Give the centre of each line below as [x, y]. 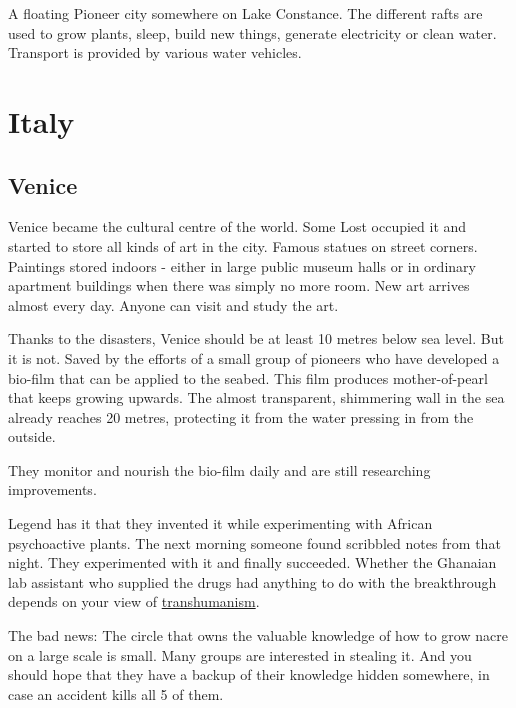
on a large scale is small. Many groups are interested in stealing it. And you [240, 654]
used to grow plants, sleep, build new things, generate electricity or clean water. [252, 32]
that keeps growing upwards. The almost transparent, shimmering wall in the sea [256, 397]
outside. [32, 436]
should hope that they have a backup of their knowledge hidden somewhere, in [249, 674]
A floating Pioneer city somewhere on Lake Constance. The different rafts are [245, 13]
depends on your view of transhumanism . [134, 601]
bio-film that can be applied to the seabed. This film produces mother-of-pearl [248, 377]
